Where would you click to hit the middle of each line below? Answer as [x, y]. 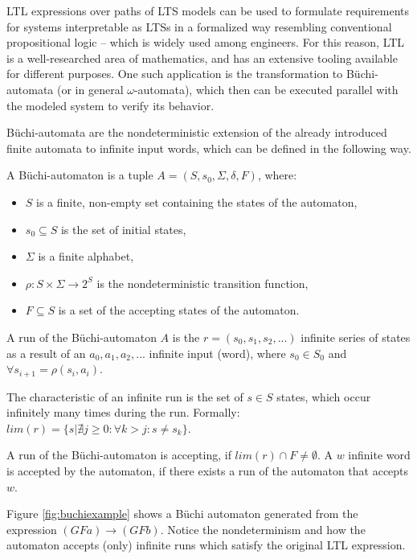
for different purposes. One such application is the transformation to [175, 74]
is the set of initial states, [123, 229]
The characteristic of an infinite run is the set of [125, 396]
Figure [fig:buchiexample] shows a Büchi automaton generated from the [182, 514]
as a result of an [46, 353]
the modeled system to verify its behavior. [110, 105]
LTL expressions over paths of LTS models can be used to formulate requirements [208, 10]
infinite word [379, 455]
